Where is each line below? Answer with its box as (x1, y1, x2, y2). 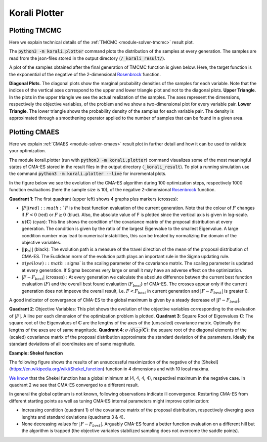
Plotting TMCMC (9, 26, 62, 35)
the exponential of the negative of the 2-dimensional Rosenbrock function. (9, 71, 161, 77)
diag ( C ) (131, 327, 148, 333)
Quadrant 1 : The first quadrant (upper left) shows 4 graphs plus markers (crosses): (9, 196, 178, 202)
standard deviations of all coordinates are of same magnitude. (9, 341, 135, 347)
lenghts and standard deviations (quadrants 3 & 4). (21, 414, 125, 420)
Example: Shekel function (9, 350, 63, 356)
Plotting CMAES (9, 128, 59, 136)
